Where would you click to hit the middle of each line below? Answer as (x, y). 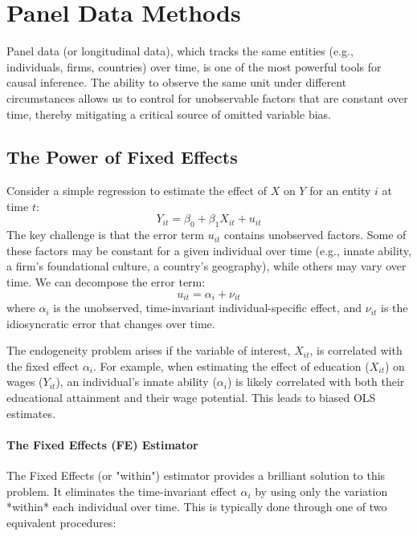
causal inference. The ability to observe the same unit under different (177, 82)
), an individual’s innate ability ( (136, 382)
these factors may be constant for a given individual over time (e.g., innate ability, (209, 250)
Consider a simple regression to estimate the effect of (137, 191)
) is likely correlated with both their (316, 382)
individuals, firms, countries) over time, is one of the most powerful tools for (194, 66)
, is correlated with (356, 350)
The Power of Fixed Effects (122, 157)
